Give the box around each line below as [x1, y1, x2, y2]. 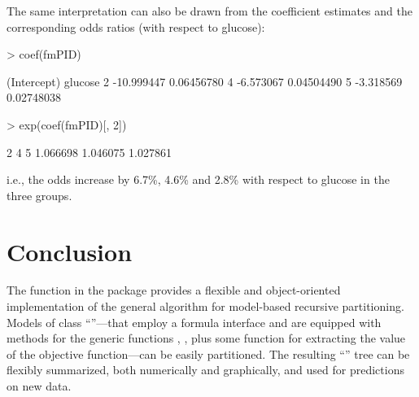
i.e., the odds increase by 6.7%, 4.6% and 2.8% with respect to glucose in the [7, 171, 390, 188]
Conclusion [7, 234, 133, 268]
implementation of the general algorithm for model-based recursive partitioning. [7, 298, 404, 315]
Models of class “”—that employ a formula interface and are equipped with [7, 313, 382, 330]
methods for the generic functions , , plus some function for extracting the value [7, 329, 406, 347]
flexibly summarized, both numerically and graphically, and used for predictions [7, 361, 404, 378]
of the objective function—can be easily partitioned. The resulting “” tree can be [7, 345, 410, 362]
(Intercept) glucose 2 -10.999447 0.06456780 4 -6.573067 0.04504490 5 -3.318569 [7, 72, 403, 89]
